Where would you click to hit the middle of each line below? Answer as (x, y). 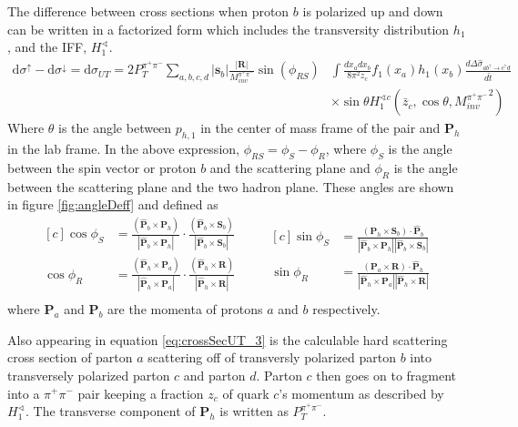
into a (24, 393)
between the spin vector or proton (102, 167)
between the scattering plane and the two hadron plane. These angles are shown (231, 186)
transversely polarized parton (89, 375)
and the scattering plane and (290, 167)
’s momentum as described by (361, 393)
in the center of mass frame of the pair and (320, 128)
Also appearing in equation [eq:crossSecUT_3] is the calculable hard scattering (228, 339)
